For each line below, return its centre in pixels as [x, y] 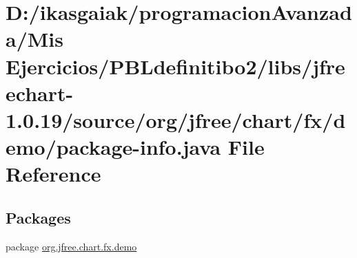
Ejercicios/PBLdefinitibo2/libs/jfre [175, 66]
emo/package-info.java [113, 147]
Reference [53, 174]
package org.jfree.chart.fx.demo [71, 246]
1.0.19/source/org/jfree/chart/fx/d [176, 119]
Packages [38, 217]
